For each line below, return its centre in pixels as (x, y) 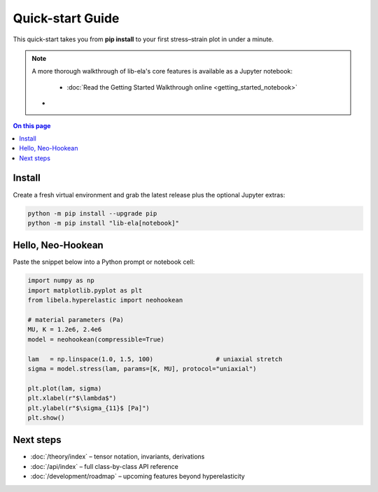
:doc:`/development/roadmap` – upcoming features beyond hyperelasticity (138, 477)
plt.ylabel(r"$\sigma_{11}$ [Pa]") (89, 408)
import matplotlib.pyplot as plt (85, 290)
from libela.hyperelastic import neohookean (105, 300)
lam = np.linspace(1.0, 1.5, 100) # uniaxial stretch (155, 359)
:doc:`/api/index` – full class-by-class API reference (104, 466)
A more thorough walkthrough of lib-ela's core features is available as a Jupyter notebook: (162, 71)
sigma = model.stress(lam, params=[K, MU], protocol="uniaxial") (142, 368)
